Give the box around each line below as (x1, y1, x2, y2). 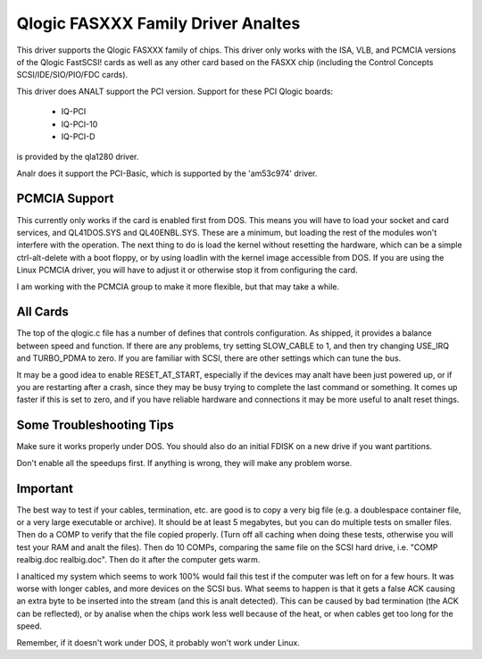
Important (16, 480, 73, 496)
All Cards (16, 304, 69, 320)
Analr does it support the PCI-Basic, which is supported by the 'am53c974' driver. (16, 168, 318, 179)
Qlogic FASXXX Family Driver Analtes (16, 13, 301, 33)
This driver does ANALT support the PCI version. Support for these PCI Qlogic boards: (16, 86, 334, 96)
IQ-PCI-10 (61, 119, 98, 129)
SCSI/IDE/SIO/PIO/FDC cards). (16, 70, 129, 80)
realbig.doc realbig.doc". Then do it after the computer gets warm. (16, 555, 261, 565)
